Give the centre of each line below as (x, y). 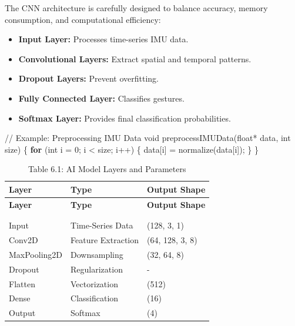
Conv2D (24, 239)
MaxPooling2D (36, 254)
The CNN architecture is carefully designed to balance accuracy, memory (136, 8)
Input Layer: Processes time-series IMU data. (103, 39)
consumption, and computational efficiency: (83, 19)
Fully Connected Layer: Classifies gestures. (101, 98)
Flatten (22, 283)
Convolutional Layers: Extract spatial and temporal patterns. (135, 58)
